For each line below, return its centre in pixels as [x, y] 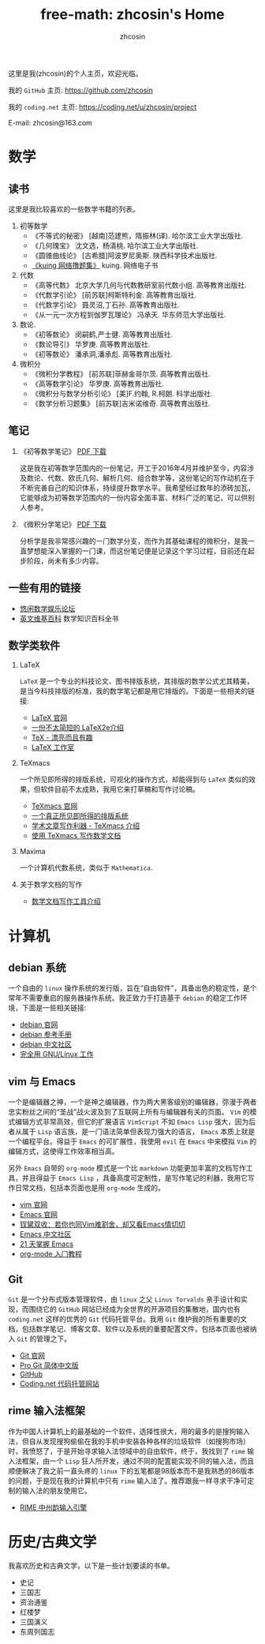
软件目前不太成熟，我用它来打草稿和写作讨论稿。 [120, 789]
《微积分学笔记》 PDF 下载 [63, 524]
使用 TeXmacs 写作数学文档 [76, 836]
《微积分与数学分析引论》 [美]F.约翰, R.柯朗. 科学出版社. [122, 393]
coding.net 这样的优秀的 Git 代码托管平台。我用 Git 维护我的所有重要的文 [128, 1319]
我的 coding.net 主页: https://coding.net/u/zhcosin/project [103, 107]
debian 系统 [37, 967]
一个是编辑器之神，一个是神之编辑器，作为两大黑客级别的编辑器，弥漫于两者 [132, 1102]
